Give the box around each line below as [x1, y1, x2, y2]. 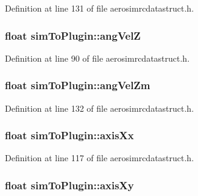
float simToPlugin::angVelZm [5, 78, 150, 93]
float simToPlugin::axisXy [5, 177, 134, 192]
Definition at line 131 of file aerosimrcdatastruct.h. [5, 2, 194, 14]
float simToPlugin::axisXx [5, 128, 134, 143]
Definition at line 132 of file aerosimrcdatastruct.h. [5, 101, 194, 114]
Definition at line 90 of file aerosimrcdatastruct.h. [5, 51, 190, 64]
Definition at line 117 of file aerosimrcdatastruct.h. [5, 151, 194, 164]
